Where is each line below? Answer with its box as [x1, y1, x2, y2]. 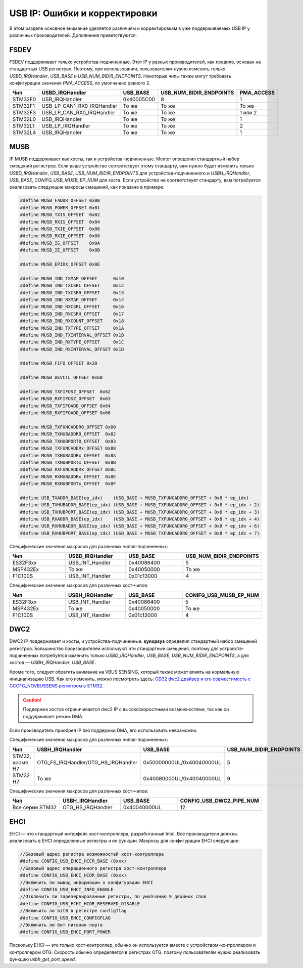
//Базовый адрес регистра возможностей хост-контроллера [20, 851, 164, 857]
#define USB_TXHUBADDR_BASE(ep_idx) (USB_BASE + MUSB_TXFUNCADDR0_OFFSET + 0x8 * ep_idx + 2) [20, 502, 260, 508]
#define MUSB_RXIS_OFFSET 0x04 [20, 219, 100, 225]
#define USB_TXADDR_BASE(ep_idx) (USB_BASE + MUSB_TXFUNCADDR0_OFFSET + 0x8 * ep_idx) [20, 495, 249, 501]
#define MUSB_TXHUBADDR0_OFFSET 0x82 [20, 431, 116, 437]
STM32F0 [12, 96, 36, 103]
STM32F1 [12, 103, 35, 110]
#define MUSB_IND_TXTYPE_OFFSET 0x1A [20, 325, 124, 331]
